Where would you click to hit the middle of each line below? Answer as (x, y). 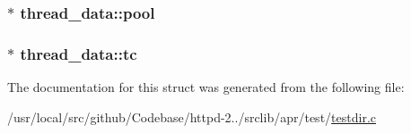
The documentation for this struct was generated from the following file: (206, 87)
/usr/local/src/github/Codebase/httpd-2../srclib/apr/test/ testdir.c (192, 116)
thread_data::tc (79, 53)
